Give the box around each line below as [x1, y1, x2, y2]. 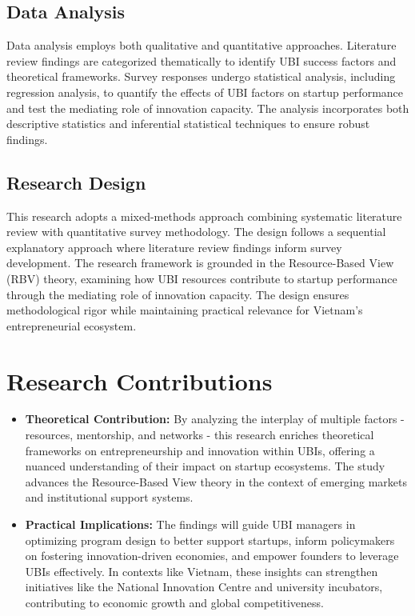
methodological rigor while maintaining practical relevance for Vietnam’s [6, 302, 363, 318]
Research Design [6, 170, 146, 194]
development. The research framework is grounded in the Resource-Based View [6, 254, 394, 271]
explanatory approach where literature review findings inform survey [6, 238, 342, 255]
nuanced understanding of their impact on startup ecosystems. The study [25, 458, 385, 474]
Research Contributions [6, 364, 273, 397]
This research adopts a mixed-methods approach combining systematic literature [6, 207, 402, 224]
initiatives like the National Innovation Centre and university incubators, [25, 578, 383, 595]
